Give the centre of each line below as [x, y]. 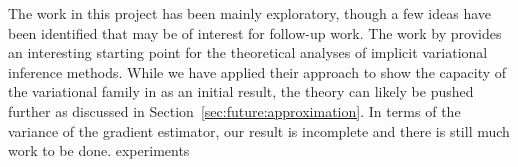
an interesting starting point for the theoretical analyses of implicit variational [248, 52]
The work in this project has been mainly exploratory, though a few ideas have [250, 13]
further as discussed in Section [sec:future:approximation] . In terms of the [234, 110]
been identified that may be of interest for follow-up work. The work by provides [255, 32]
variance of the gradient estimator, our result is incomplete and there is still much [259, 130]
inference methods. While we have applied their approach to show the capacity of [257, 71]
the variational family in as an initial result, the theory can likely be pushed [241, 91]
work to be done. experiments [99, 150]
